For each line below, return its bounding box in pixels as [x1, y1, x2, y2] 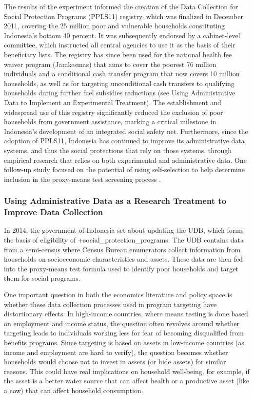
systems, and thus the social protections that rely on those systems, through [4, 145, 232, 155]
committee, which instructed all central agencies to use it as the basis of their [4, 40, 235, 50]
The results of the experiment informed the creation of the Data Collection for [4, 1, 238, 11]
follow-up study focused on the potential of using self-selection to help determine [4, 164, 245, 175]
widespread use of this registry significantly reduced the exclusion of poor [4, 107, 223, 117]
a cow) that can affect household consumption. [4, 385, 143, 395]
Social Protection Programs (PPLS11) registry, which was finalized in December [4, 11, 243, 21]
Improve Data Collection [4, 206, 103, 218]
